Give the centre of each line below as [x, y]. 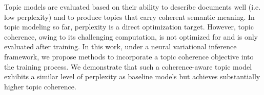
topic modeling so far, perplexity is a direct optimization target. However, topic [129, 27]
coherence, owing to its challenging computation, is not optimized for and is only [131, 36]
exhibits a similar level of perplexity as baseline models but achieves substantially [132, 76]
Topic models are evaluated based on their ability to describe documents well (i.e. [133, 7]
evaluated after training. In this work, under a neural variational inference [120, 46]
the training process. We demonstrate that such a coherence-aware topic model [128, 66]
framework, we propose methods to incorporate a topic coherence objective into [129, 56]
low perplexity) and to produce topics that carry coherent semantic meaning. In [129, 17]
